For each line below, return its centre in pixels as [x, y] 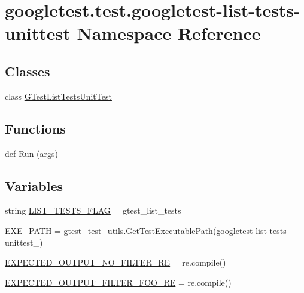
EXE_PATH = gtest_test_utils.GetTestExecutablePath [109, 230]
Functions [35, 128]
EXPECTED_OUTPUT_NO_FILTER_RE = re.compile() [115, 262]
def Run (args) [31, 153]
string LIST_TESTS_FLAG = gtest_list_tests [93, 210]
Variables [34, 185]
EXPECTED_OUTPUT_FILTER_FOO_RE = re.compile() [118, 282]
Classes [28, 71]
